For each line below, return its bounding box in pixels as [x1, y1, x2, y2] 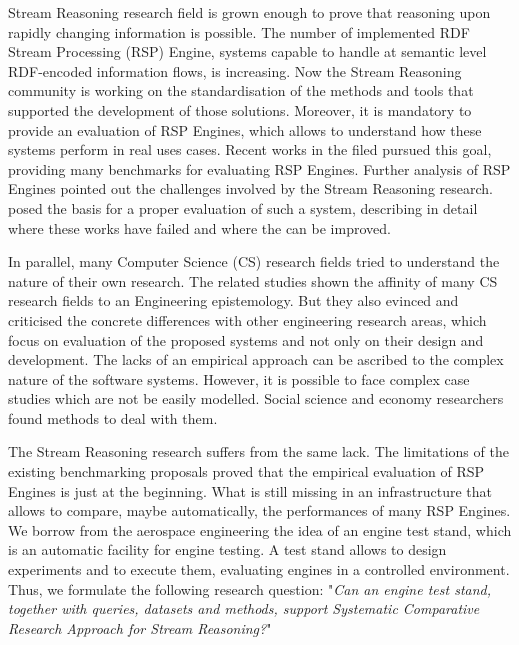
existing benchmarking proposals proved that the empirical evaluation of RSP [8, 461, 485, 482]
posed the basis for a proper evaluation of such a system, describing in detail [8, 197, 478, 218]
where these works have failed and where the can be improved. [8, 217, 391, 238]
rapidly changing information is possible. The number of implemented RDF [8, 21, 470, 42]
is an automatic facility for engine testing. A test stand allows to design [8, 539, 447, 560]
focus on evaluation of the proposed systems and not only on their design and [8, 329, 484, 350]
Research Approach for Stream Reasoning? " [8, 617, 272, 638]
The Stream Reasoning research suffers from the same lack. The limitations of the [8, 441, 509, 462]
